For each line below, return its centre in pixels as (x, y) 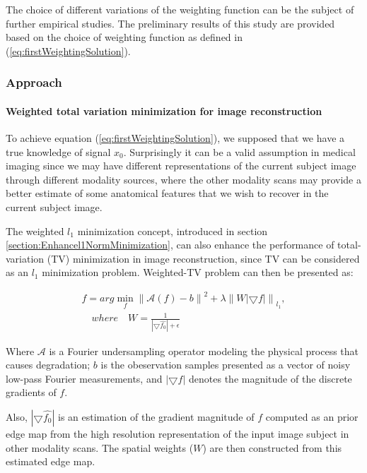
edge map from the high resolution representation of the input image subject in (177, 433)
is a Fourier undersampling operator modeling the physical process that (204, 351)
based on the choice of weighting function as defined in (124, 37)
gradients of (31, 392)
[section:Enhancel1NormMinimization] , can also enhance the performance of (170, 245)
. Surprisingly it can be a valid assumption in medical (239, 151)
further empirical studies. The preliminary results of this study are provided (170, 23)
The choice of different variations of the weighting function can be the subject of (180, 9)
